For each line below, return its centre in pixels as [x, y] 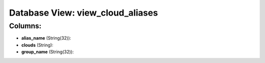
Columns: [25, 26]
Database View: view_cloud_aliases [83, 13]
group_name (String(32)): [48, 52]
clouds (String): [37, 45]
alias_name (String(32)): [46, 38]
